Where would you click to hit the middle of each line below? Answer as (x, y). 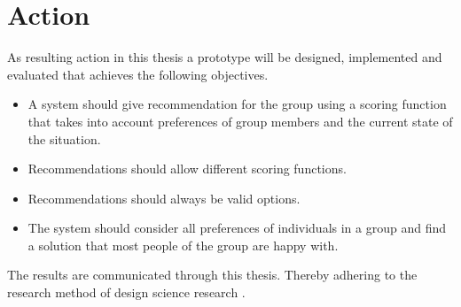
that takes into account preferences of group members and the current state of (240, 121)
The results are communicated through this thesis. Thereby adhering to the (212, 275)
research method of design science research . (126, 292)
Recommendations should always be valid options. (164, 198)
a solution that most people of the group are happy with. (183, 245)
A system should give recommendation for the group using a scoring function (237, 104)
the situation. (64, 138)
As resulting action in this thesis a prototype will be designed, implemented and (225, 57)
